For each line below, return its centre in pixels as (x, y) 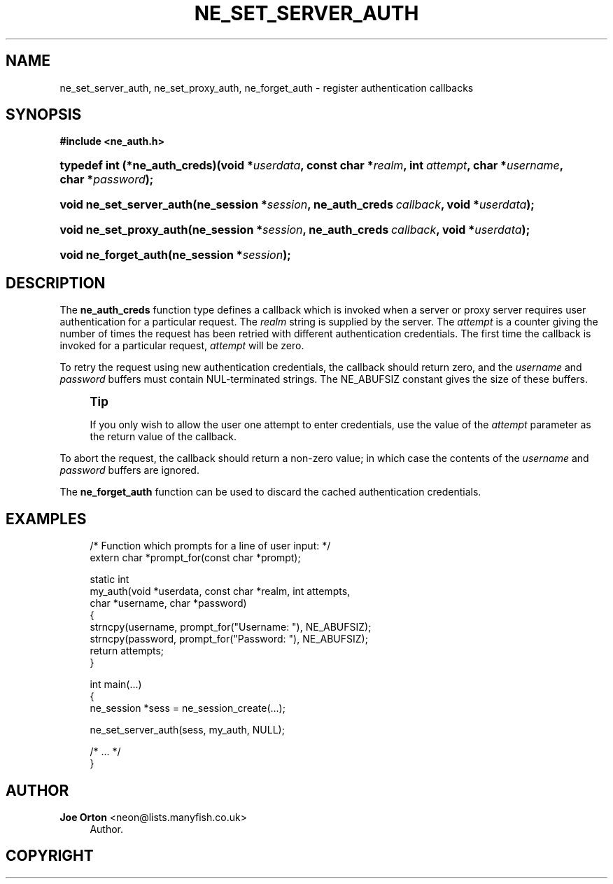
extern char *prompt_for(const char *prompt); (195, 558)
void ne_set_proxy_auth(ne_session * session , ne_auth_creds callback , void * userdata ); (295, 230)
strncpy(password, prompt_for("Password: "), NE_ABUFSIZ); (229, 639)
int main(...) (116, 685)
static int (110, 580)
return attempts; (127, 651)
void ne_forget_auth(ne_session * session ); (175, 255)
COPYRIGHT (50, 856)
